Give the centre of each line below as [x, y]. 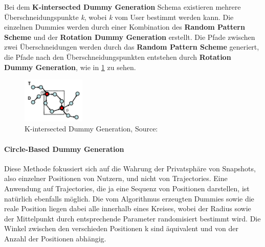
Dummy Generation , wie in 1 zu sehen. [70, 67]
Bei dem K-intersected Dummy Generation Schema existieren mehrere [123, 7]
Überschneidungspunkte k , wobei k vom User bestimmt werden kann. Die [119, 17]
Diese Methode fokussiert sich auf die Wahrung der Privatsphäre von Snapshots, [130, 168]
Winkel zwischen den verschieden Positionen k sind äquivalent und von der [121, 228]
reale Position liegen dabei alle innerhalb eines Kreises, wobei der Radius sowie [128, 208]
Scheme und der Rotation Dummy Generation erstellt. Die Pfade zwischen [130, 37]
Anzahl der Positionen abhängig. [55, 238]
